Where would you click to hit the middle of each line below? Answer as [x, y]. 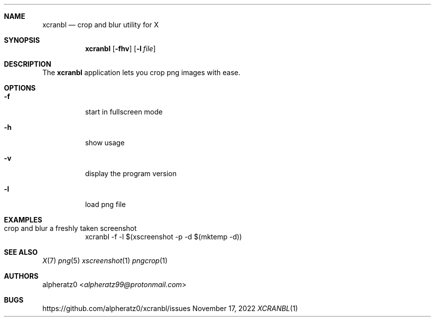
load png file [106, 204]
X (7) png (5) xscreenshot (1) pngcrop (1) [105, 261]
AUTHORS [21, 276]
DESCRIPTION [28, 64]
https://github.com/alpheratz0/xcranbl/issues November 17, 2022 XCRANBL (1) [170, 308]
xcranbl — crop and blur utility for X [101, 25]
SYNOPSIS [22, 40]
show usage [105, 143]
